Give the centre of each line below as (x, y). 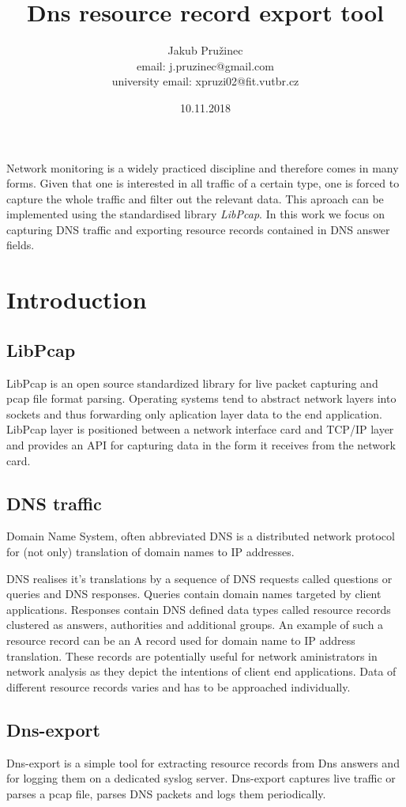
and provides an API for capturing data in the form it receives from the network (201, 445)
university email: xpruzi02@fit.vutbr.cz (205, 81)
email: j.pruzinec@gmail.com (205, 65)
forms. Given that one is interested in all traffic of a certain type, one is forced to (203, 183)
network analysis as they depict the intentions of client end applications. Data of (201, 671)
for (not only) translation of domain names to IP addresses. (150, 551)
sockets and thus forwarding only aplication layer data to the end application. (194, 413)
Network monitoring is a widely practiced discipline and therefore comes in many (203, 167)
